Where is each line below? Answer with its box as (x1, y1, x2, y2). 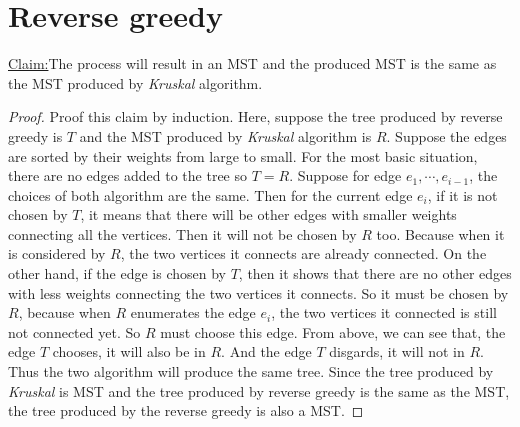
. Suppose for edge (289, 165, 402, 186)
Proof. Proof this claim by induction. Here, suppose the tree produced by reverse (8, 106, 503, 127)
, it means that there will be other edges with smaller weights (80, 204, 457, 225)
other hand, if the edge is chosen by (8, 263, 226, 284)
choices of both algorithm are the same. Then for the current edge (8, 184, 413, 205)
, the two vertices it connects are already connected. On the (120, 243, 487, 264)
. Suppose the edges (386, 125, 507, 146)
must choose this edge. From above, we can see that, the (160, 321, 506, 342)
